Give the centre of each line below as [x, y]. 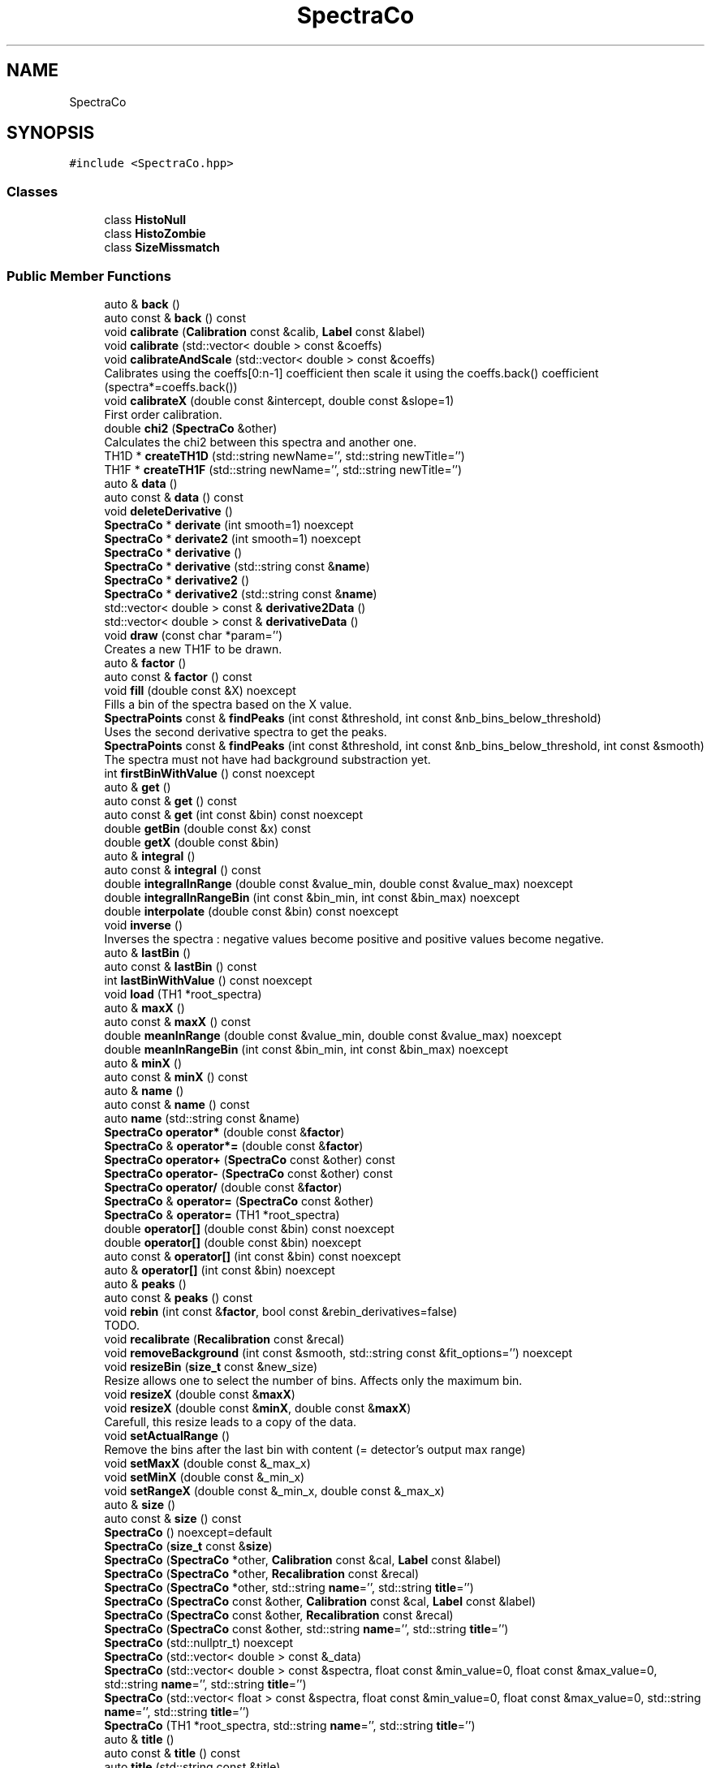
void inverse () [144, 925]
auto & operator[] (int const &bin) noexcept [220, 1270]
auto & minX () [143, 1063]
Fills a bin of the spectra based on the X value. [228, 704]
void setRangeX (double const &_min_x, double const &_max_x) [274, 1490]
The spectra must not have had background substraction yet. [267, 759]
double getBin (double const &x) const [207, 828]
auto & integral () [150, 856]
